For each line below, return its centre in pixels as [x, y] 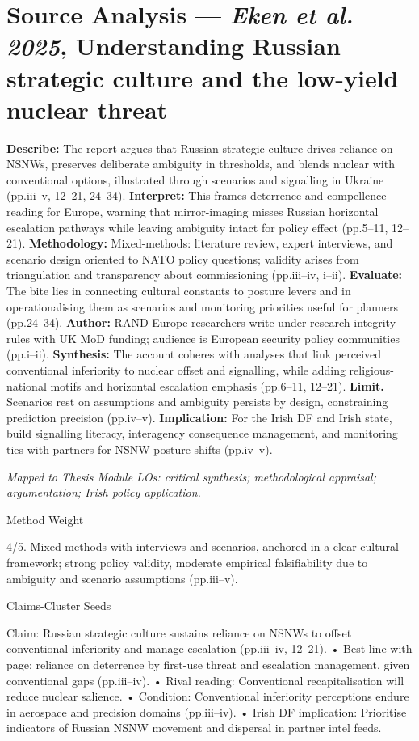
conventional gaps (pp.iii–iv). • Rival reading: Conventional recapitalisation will [205, 680]
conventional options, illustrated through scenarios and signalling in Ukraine [195, 179]
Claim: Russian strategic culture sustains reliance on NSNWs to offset [179, 632]
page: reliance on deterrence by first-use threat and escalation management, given [208, 664]
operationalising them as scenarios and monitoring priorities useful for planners [203, 306]
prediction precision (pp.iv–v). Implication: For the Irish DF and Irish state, [199, 417]
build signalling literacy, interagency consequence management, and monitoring [202, 433]
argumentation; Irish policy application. [104, 492]
